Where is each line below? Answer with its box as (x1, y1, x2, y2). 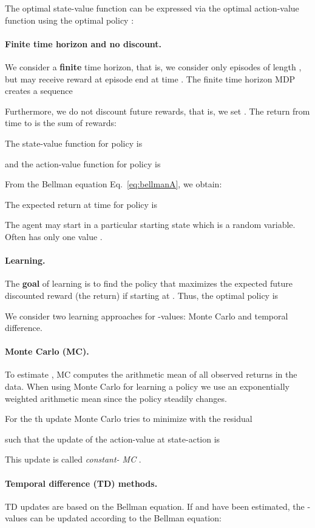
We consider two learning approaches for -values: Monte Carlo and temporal (5, 309, 288, 322)
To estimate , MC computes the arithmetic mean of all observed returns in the (5, 368, 297, 381)
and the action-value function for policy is (5, 157, 161, 170)
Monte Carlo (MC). (5, 345, 89, 358)
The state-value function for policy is (5, 136, 143, 149)
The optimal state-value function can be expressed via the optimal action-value (5, 2, 299, 14)
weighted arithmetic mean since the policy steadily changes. (5, 392, 227, 404)
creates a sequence (5, 84, 73, 97)
